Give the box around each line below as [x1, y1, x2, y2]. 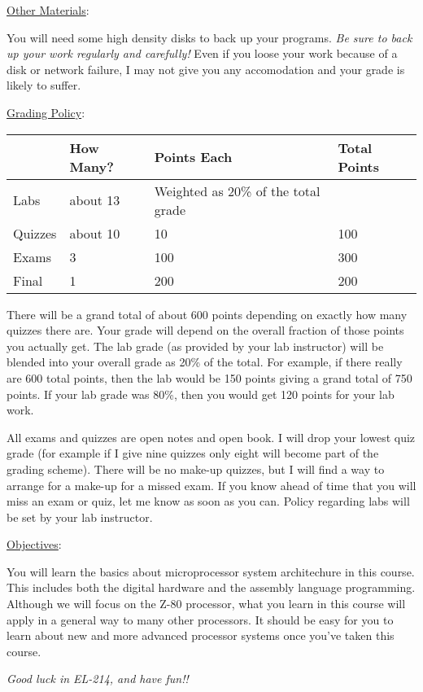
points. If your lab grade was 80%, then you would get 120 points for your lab [7, 385, 395, 402]
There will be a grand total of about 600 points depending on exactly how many [7, 305, 408, 322]
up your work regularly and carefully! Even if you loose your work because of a [7, 45, 398, 62]
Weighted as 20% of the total [154, 181, 321, 200]
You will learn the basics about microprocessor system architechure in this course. [7, 563, 415, 580]
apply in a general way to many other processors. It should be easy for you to [7, 611, 394, 628]
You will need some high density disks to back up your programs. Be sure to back [7, 28, 412, 46]
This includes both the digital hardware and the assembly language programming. [7, 579, 416, 596]
